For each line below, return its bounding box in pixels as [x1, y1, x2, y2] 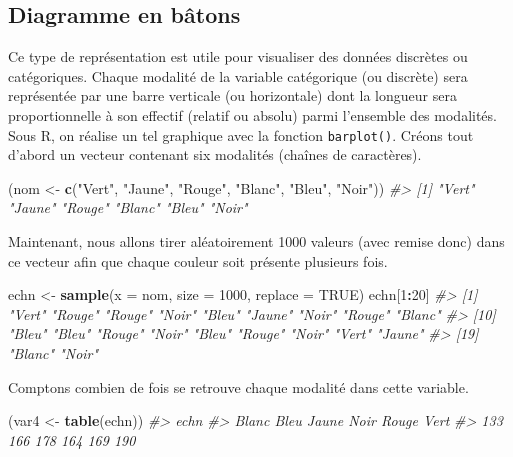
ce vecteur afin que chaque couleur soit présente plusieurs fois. [8, 250, 388, 271]
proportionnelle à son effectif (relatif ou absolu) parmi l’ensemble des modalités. [8, 104, 497, 125]
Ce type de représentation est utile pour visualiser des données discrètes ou [8, 46, 468, 67]
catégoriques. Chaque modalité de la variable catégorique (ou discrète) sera [8, 65, 468, 86]
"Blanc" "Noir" [8, 342, 99, 363]
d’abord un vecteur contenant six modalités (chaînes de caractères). [8, 144, 422, 165]
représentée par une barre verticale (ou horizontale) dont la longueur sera [8, 85, 457, 106]
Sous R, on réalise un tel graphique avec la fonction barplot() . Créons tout [8, 124, 474, 145]
